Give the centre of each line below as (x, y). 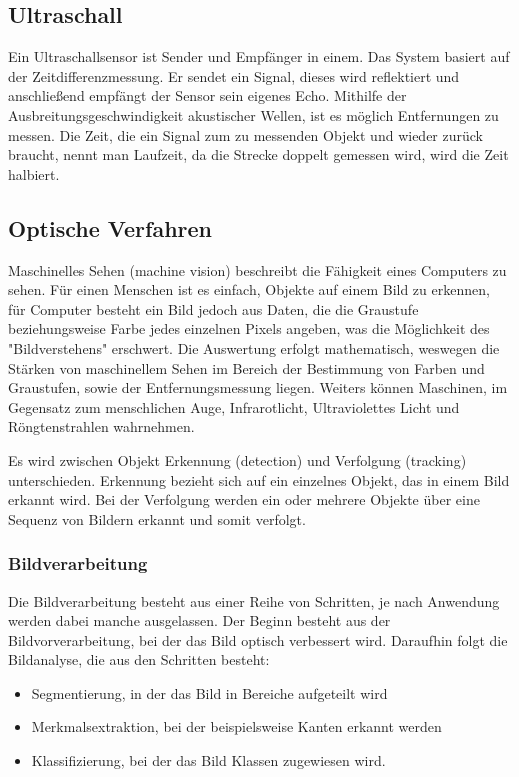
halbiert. (34, 173)
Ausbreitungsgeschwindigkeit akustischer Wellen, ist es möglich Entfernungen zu (253, 114)
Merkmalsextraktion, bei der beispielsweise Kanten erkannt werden (236, 726)
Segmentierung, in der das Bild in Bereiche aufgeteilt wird (209, 692)
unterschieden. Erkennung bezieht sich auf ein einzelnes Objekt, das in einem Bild (259, 479)
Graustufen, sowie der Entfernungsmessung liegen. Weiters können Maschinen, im (258, 387)
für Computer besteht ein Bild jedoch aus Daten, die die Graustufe (213, 308)
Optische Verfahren (110, 227)
